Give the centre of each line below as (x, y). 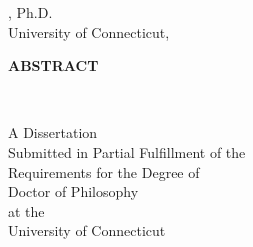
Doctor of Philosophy (73, 191)
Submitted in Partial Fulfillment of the (127, 151)
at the (26, 210)
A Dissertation (53, 132)
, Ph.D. (30, 12)
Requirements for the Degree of (104, 171)
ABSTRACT (53, 65)
